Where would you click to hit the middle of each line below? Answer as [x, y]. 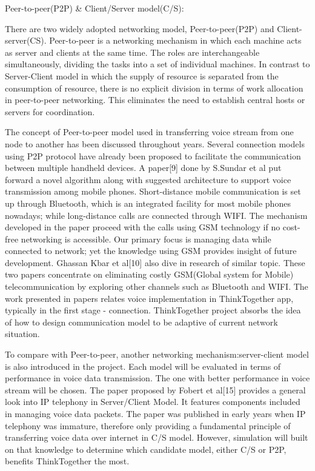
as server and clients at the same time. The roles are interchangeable [132, 52]
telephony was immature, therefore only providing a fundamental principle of [148, 425]
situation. [22, 334]
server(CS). [26, 40]
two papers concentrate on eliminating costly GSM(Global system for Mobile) [149, 274]
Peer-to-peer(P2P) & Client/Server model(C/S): [94, 8]
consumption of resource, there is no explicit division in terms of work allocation [154, 88]
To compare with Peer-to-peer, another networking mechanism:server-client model [157, 354]
